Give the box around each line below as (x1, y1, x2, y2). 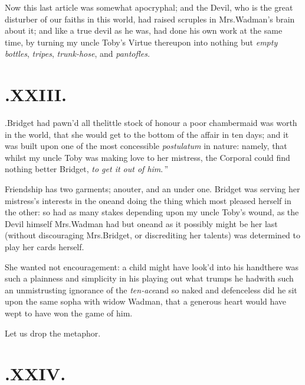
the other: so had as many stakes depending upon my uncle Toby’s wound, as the (5, 206, 299, 218)
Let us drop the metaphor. (5, 326, 101, 339)
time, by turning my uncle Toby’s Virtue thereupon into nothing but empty (5, 35, 278, 48)
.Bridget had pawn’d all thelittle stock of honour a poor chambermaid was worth (5, 117, 297, 129)
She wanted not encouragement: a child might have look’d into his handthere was (5, 260, 299, 273)
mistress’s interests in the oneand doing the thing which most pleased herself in (5, 194, 291, 206)
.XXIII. (5, 82, 67, 106)
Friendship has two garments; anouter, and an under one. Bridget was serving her (5, 183, 300, 195)
